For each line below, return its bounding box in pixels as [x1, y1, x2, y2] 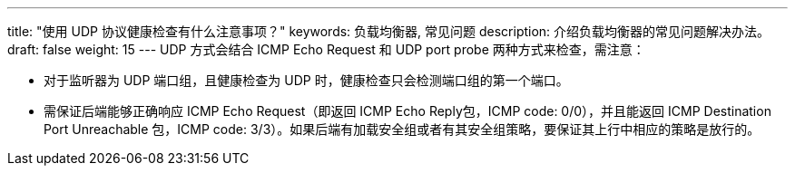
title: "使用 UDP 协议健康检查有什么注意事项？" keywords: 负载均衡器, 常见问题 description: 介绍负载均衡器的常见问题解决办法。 [7, 24, 770, 39]
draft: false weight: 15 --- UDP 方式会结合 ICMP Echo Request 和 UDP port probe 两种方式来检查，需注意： [7, 42, 645, 57]
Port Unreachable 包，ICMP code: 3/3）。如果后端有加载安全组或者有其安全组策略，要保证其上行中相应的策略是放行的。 [44, 121, 761, 137]
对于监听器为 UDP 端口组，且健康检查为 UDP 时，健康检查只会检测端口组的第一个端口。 [44, 72, 569, 88]
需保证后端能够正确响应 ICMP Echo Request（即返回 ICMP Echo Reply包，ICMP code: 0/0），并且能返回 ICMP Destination [44, 103, 771, 119]
